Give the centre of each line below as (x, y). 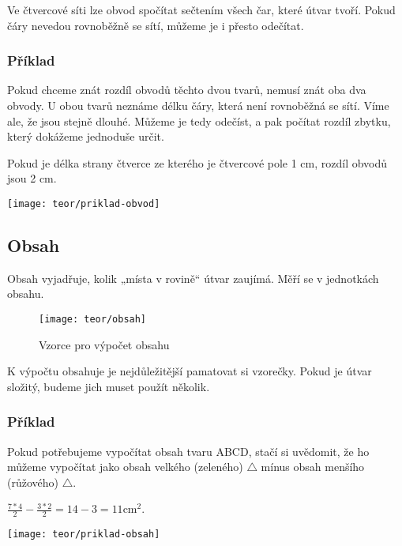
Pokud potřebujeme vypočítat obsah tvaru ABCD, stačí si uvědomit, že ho (188, 451)
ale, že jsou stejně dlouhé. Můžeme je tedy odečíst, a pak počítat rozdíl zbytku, (199, 120)
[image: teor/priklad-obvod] (84, 203)
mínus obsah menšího (313, 467)
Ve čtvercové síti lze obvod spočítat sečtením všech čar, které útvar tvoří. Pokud (201, 9)
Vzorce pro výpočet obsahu (104, 344)
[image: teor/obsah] (93, 320)
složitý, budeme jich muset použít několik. (109, 386)
